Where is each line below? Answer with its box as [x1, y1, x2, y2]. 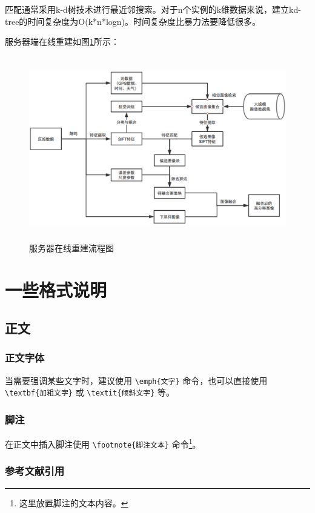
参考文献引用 [5, 463, 65, 478]
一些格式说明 [5, 277, 107, 302]
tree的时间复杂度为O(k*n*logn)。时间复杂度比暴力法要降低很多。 [5, 15, 261, 27]
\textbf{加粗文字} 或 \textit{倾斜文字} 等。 [5, 386, 174, 399]
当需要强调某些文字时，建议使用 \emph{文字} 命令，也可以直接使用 [5, 374, 268, 386]
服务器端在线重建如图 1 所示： [5, 35, 119, 48]
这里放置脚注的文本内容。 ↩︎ [19, 496, 128, 509]
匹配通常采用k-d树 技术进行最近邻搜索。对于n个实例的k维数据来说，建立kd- [5, 3, 301, 15]
